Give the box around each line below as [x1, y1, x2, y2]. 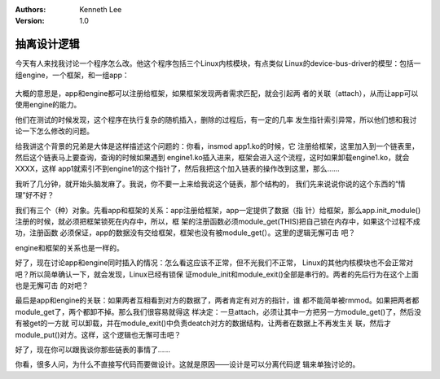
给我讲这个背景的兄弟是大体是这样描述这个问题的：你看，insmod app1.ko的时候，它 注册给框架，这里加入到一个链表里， [15, 141, 420, 150]
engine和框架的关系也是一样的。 [15, 242, 124, 252]
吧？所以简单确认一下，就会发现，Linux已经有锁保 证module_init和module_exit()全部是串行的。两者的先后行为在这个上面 [15, 269, 420, 279]
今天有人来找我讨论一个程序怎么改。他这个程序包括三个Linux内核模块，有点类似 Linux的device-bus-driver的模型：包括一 [15, 59, 421, 68]
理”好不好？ [15, 190, 55, 200]
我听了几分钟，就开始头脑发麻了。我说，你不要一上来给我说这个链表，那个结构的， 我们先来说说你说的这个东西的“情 [15, 179, 407, 189]
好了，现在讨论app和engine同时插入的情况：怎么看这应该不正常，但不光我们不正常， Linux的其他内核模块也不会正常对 [15, 258, 414, 268]
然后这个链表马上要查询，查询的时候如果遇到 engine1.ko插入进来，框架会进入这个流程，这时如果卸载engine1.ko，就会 [15, 153, 410, 163]
